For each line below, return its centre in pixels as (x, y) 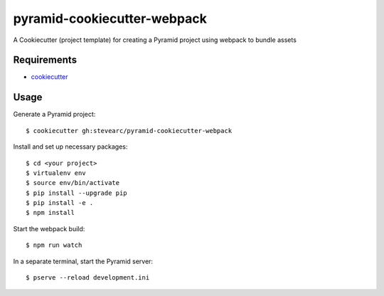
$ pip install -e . (60, 203)
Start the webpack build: (49, 228)
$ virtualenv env (56, 173)
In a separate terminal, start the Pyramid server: (83, 261)
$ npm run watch (54, 245)
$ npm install (50, 213)
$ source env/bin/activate (73, 183)
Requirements (45, 60)
